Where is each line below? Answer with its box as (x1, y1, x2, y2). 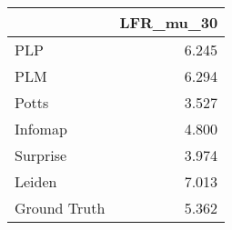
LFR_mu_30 (119, 12, 218, 33)
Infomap (15, 118, 67, 139)
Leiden (15, 171, 57, 192)
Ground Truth (15, 197, 106, 218)
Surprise (15, 145, 67, 165)
